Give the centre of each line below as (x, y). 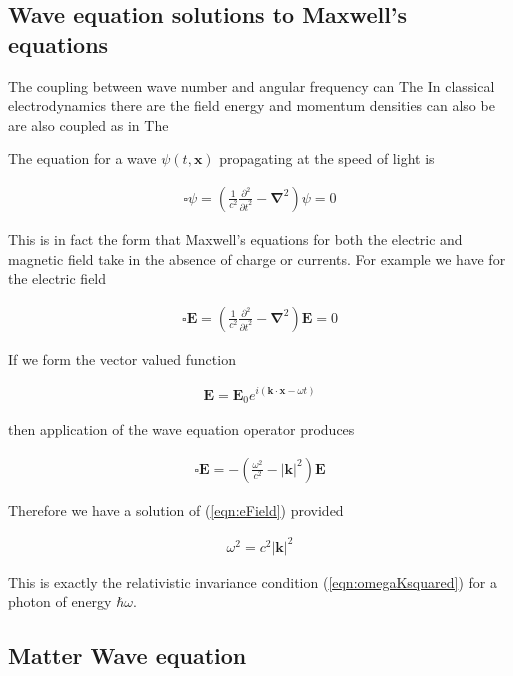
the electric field (57, 278)
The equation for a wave (82, 158)
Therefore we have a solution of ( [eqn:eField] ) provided (176, 509)
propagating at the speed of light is (327, 158)
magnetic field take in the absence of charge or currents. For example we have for (257, 258)
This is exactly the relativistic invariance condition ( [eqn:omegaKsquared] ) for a (252, 581)
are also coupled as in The (88, 124)
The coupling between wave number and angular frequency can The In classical (251, 85)
